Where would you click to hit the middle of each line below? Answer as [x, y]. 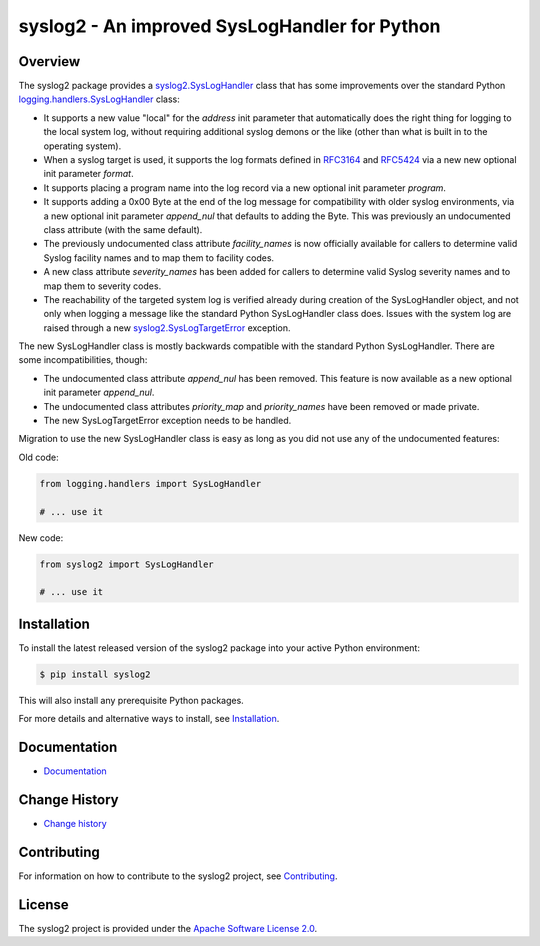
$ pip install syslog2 [95, 674]
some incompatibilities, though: [83, 360]
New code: [41, 537]
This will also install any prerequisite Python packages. [131, 700]
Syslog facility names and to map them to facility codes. [159, 257]
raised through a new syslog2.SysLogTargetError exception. [167, 327]
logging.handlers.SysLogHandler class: [99, 99]
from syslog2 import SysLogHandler [126, 564]
